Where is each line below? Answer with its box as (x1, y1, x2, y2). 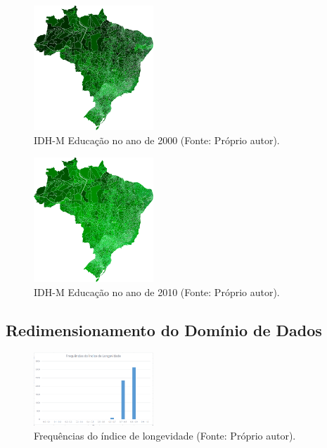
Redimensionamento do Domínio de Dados (6, 319, 322, 340)
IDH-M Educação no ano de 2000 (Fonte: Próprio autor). (34, 132, 280, 147)
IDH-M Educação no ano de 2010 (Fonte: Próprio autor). (34, 284, 280, 299)
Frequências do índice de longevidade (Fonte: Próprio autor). (34, 428, 296, 442)
